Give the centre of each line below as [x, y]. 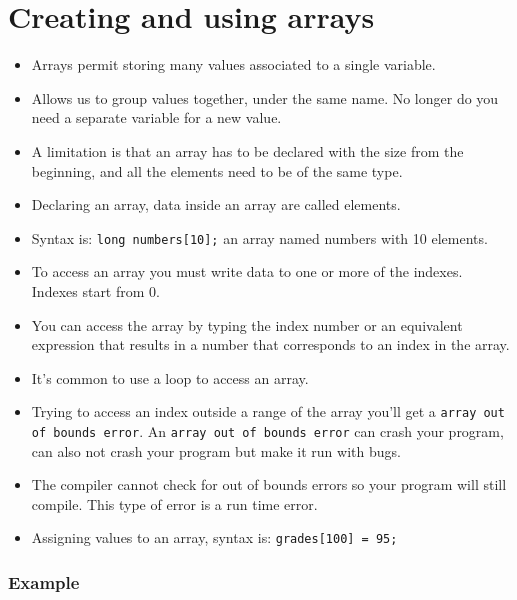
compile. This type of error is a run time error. [174, 503]
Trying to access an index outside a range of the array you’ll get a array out [268, 411]
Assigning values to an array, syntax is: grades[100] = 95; [214, 537]
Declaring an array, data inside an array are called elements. [216, 204]
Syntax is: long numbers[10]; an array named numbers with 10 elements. [259, 237]
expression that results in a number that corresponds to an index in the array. [270, 344]
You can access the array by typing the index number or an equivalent [247, 324]
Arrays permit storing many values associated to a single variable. [233, 64]
